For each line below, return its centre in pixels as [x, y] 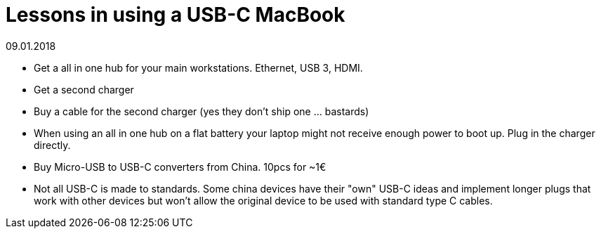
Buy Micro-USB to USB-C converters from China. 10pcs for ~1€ [180, 167]
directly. [52, 145]
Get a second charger [84, 89]
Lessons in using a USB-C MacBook [176, 15]
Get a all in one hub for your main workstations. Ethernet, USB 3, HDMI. [198, 67]
